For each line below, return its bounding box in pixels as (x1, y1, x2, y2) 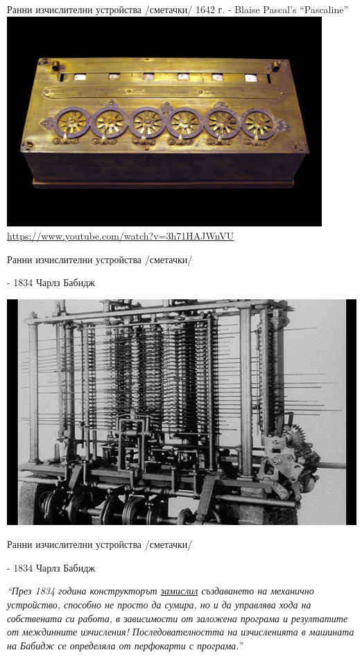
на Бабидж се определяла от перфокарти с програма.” (7, 638, 243, 652)
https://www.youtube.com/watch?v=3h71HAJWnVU (7, 228, 234, 243)
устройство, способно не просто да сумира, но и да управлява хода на (7, 597, 311, 612)
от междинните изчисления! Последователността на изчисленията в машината (7, 624, 354, 639)
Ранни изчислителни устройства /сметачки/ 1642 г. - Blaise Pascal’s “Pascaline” (7, 2, 349, 16)
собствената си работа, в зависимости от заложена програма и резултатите (7, 610, 348, 625)
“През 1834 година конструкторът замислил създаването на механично (7, 583, 314, 598)
